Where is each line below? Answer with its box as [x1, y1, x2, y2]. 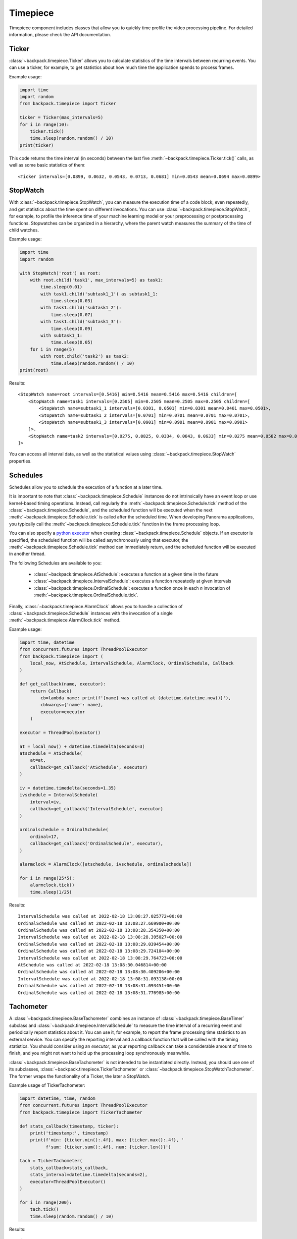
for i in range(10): [19, 121, 69, 127]
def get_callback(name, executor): [19, 681, 106, 687]
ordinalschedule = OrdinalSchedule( [19, 827, 109, 833]
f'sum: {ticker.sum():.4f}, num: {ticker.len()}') [45, 1144, 171, 1150]
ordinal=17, [30, 834, 59, 840]
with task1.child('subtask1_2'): [40, 305, 122, 311]
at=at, [30, 757, 46, 763]
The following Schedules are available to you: [9, 560, 102, 566]
